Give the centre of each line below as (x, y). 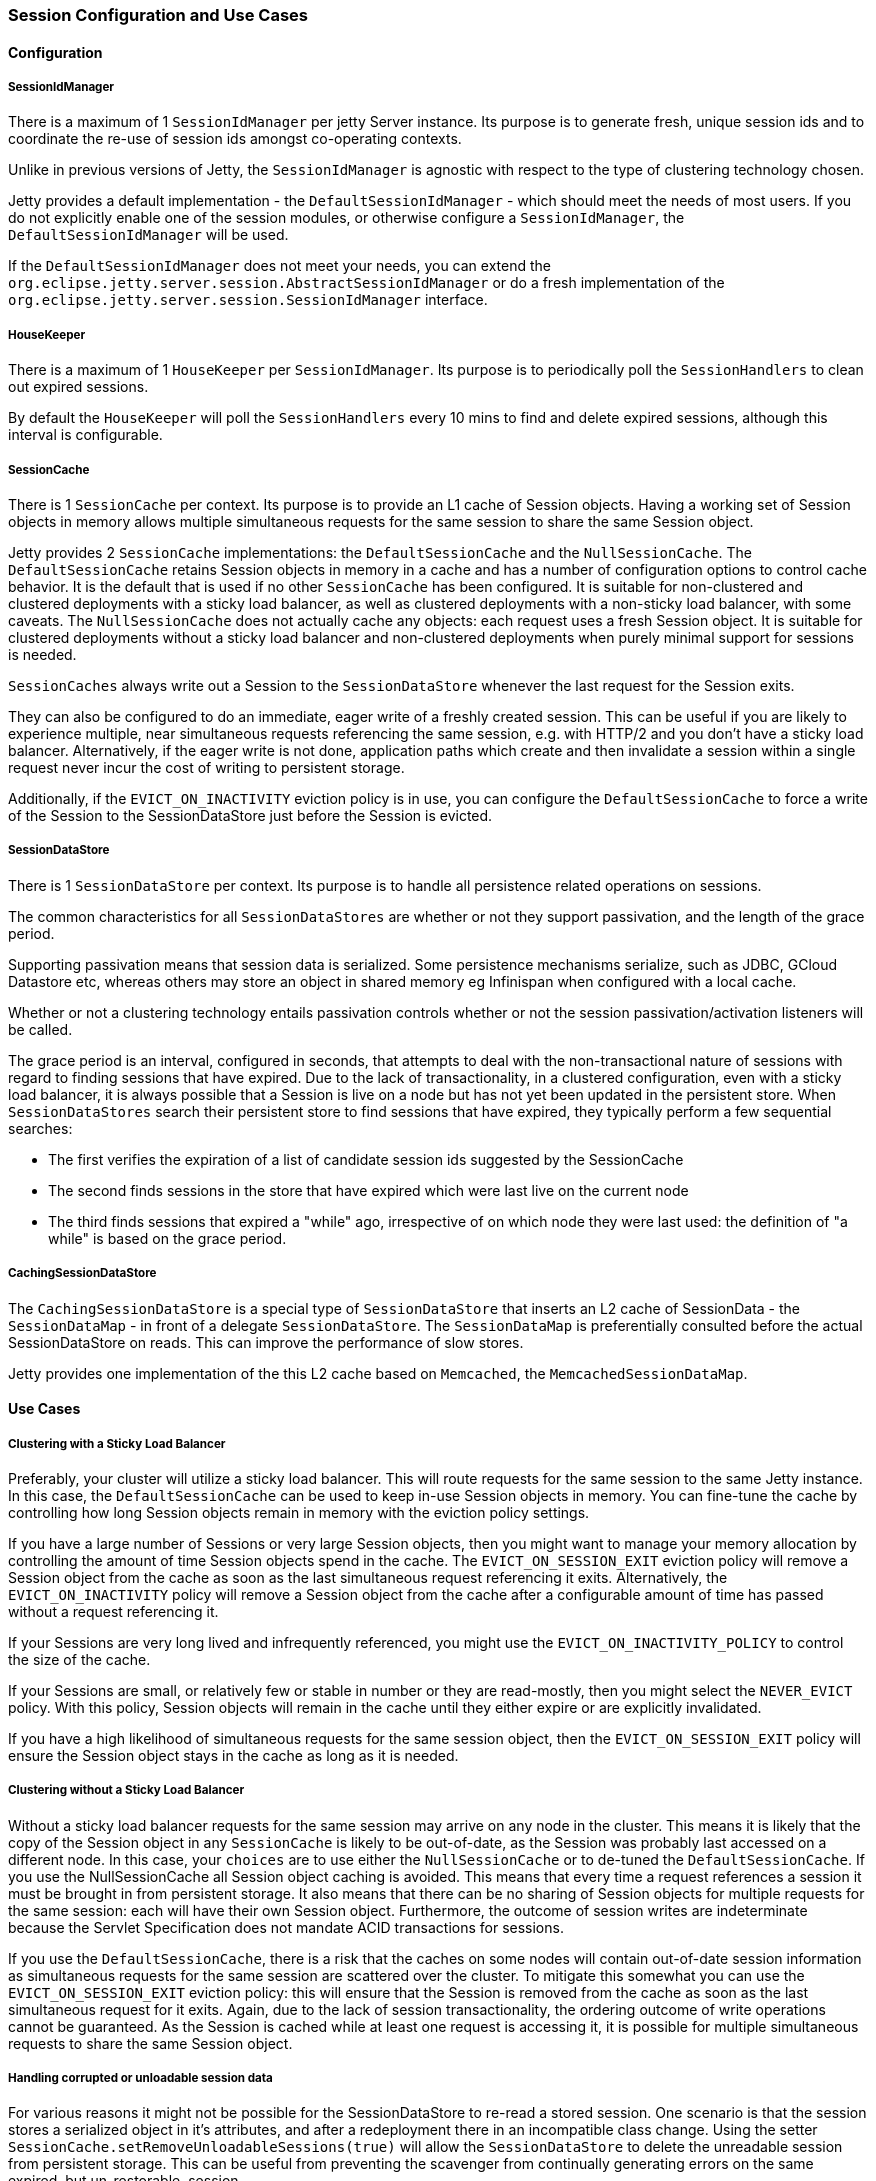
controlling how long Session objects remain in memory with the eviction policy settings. (299, 1512)
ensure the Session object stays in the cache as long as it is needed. (233, 1755)
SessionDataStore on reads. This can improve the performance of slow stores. (266, 1342)
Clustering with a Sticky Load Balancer (117, 1443)
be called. (40, 1029)
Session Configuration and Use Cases (158, 15)
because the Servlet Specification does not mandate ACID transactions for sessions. (286, 1927)
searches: (40, 1128)
